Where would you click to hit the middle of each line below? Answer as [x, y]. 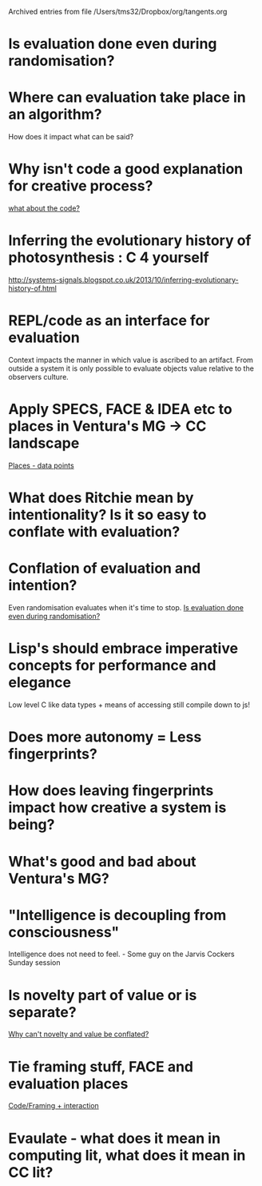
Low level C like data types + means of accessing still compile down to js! [129, 705]
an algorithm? [55, 115]
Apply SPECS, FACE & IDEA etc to [121, 410]
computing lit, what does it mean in [127, 1155]
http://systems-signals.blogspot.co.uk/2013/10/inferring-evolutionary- [123, 280]
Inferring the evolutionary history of [130, 241]
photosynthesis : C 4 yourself [109, 257]
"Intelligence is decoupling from [117, 915]
